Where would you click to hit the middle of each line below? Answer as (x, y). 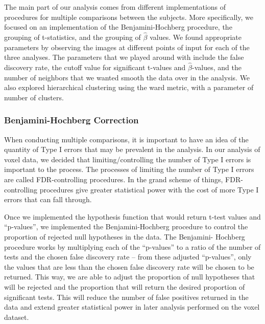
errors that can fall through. (48, 199)
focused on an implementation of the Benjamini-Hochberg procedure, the (118, 27)
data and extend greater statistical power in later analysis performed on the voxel (132, 307)
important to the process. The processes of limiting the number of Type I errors (129, 169)
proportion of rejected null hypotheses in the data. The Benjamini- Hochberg (125, 236)
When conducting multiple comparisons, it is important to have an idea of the (126, 139)
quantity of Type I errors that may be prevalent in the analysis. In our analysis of (132, 149)
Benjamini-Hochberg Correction (71, 120)
